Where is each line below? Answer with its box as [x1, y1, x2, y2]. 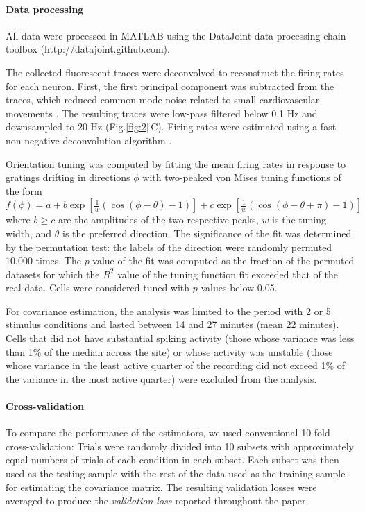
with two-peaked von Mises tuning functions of [142, 170, 341, 185]
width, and [6, 225, 52, 240]
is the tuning [272, 212, 326, 227]
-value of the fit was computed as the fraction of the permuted [89, 253, 355, 268]
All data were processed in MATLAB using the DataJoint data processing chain [6, 28, 346, 42]
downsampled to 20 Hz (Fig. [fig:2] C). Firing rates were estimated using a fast [6, 119, 337, 134]
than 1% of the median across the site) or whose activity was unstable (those [6, 344, 333, 359]
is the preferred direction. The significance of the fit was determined [62, 225, 352, 240]
